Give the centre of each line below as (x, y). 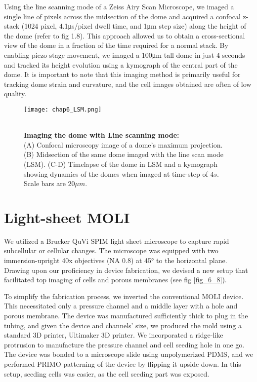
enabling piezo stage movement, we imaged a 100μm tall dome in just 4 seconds (125, 55)
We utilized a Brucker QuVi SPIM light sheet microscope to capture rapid (117, 241)
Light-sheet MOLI (67, 217)
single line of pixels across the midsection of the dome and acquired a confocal (122, 16)
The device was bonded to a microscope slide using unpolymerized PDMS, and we (128, 354)
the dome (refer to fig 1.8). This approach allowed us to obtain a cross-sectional (125, 35)
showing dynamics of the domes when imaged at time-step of (116, 173)
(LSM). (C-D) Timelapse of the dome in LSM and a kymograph (121, 164)
